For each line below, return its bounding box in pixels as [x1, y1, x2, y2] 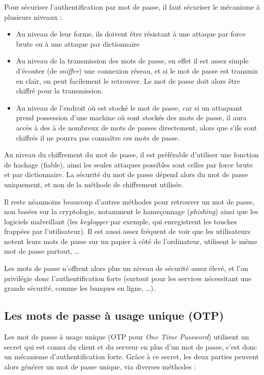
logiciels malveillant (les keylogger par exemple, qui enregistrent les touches [4, 216, 237, 226]
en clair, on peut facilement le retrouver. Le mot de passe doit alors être [16, 75, 241, 86]
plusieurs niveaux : [4, 11, 62, 22]
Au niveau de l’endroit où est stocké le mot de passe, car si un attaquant [16, 102, 243, 113]
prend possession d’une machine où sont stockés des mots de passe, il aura [16, 112, 247, 123]
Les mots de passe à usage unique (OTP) [4, 308, 224, 323]
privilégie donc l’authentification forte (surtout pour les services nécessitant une [4, 272, 252, 283]
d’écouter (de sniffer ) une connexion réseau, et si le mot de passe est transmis [16, 65, 258, 76]
